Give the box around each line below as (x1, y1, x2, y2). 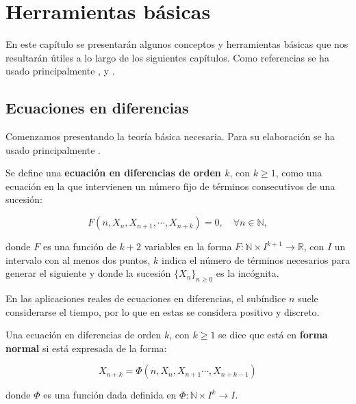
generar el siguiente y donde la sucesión (5, 266, 171, 280)
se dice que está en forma (218, 327, 328, 342)
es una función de (42, 239, 116, 254)
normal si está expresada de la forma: (5, 340, 167, 355)
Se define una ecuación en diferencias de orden (5, 165, 221, 180)
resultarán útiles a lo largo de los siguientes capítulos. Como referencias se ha (5, 50, 329, 64)
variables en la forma (144, 239, 232, 254)
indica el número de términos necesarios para (162, 252, 351, 267)
